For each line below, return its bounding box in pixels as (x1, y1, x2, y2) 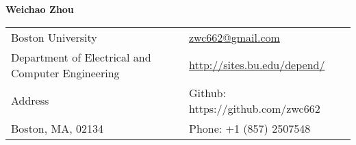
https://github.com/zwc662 (189, 100, 320, 116)
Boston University (11, 29, 97, 45)
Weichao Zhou (5, 2, 74, 16)
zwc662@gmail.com (189, 29, 280, 45)
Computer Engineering (11, 64, 120, 81)
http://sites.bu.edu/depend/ (189, 57, 325, 73)
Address (11, 92, 49, 109)
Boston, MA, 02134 (11, 120, 103, 136)
